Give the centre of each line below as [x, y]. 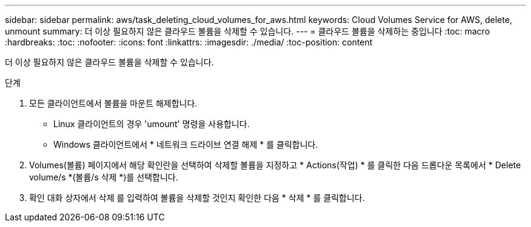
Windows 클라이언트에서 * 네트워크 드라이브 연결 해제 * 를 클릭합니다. [186, 144]
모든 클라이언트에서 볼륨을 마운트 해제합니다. [113, 103]
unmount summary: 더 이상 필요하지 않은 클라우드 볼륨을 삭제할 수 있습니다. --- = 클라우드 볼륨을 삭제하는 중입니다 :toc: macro [248, 31]
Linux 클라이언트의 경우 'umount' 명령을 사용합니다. [152, 124]
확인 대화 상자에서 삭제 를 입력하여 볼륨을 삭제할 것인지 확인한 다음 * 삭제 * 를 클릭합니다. [197, 198]
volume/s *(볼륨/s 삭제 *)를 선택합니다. [104, 177]
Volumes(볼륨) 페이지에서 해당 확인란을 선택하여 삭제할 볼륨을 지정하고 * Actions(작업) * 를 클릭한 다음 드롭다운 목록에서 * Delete [275, 165]
